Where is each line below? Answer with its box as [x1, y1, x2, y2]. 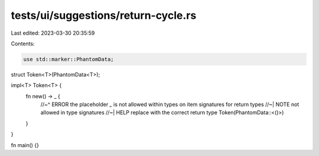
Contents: [11, 40, 35, 47]
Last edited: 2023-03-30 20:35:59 [11, 29, 95, 36]
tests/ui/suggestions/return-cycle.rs [11, 9, 197, 22]
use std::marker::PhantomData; [23, 56, 115, 62]
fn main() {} [11, 141, 40, 148]
